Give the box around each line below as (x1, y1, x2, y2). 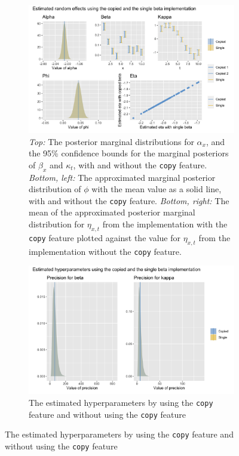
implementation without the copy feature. (29, 245, 182, 257)
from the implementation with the (102, 218, 228, 230)
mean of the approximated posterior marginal (29, 206, 195, 218)
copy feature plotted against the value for (29, 231, 180, 244)
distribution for (29, 218, 85, 230)
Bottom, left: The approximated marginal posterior (29, 171, 216, 183)
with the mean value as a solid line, (91, 183, 222, 195)
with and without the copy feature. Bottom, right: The (29, 194, 229, 207)
